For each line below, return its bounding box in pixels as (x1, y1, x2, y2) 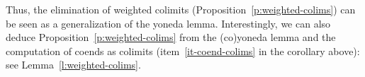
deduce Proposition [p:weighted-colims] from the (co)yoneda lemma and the (6, 30, 336, 45)
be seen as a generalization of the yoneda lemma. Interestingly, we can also (6, 16, 331, 30)
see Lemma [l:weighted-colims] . (6, 57, 141, 72)
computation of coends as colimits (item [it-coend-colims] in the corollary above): (6, 43, 360, 58)
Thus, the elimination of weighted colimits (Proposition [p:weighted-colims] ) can (6, 2, 356, 16)
